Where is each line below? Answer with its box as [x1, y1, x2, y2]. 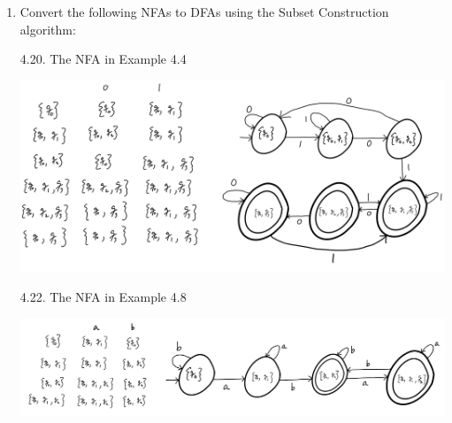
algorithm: [19, 19, 76, 38]
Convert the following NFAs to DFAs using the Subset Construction [19, 3, 389, 20]
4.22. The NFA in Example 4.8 [19, 288, 187, 306]
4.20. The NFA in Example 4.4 [19, 50, 187, 68]
